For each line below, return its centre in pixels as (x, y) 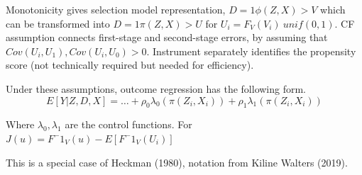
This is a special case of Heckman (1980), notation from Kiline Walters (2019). (177, 162)
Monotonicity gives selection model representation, (116, 9)
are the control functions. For (128, 124)
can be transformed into (58, 23)
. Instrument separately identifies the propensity (251, 51)
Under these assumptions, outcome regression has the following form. (156, 88)
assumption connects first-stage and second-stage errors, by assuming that (167, 37)
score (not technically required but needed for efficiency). (130, 65)
